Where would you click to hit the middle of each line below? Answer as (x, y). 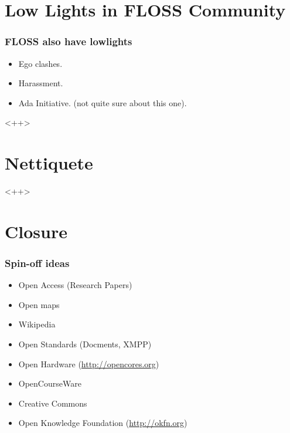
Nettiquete (49, 163)
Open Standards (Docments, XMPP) (85, 344)
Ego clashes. (40, 63)
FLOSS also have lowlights (69, 41)
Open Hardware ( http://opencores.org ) (89, 363)
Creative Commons (53, 403)
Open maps (39, 304)
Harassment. (41, 83)
